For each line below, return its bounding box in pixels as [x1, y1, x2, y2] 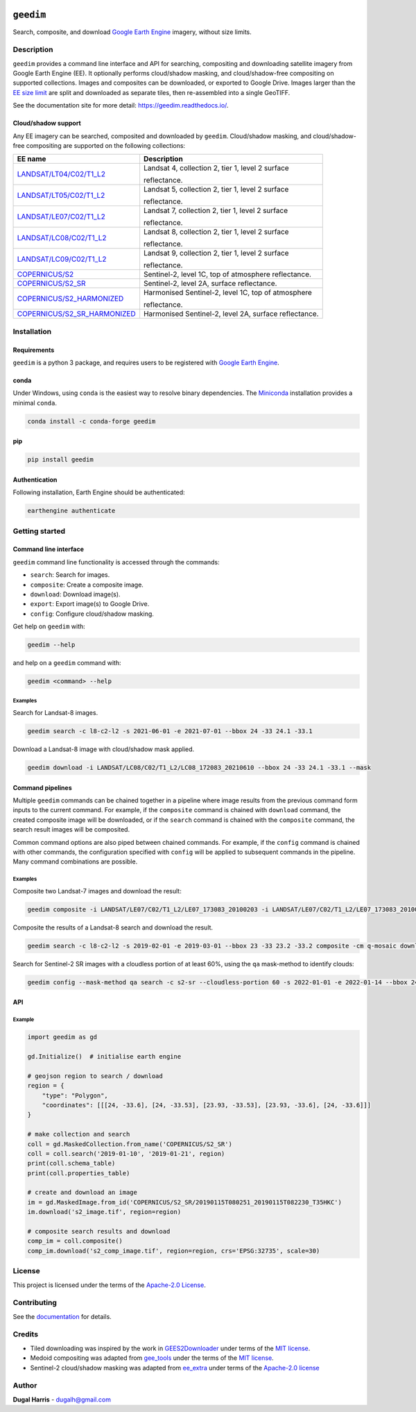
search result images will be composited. [12, 825, 130, 834]
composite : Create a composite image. [30, 580, 144, 589]
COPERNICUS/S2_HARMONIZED [17, 294, 124, 303]
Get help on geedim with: [12, 622, 86, 631]
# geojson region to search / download [27, 1072, 163, 1079]
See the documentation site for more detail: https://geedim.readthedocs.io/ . [12, 101, 229, 110]
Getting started [12, 526, 66, 536]
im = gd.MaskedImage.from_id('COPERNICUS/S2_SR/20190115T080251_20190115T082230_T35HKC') [27, 1198, 343, 1206]
